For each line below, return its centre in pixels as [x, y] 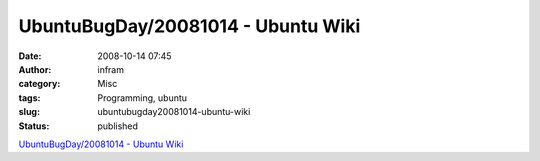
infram [111, 69]
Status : [34, 126]
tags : [29, 97]
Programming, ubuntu [142, 97]
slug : [29, 112]
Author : [35, 69]
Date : [30, 56]
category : [39, 84]
